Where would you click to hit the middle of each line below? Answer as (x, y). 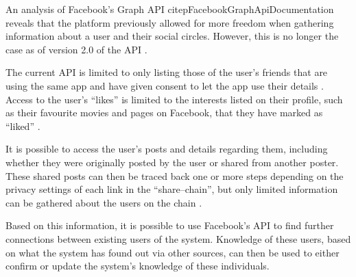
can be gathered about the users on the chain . (104, 202)
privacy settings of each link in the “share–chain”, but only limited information (172, 189)
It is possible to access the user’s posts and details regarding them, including (167, 149)
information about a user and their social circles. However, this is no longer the (172, 36)
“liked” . (23, 126)
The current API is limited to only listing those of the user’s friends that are (167, 72)
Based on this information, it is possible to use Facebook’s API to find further (170, 225)
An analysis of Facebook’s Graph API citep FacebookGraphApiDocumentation (170, 9)
